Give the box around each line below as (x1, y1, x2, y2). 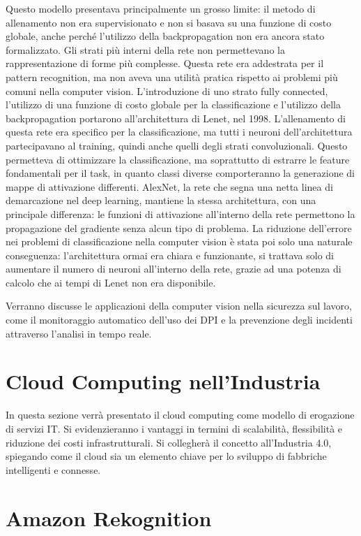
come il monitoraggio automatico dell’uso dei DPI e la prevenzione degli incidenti (6, 312, 353, 327)
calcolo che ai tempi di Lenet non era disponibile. (6, 275, 216, 289)
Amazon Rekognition (6, 503, 212, 532)
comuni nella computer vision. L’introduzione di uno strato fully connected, (6, 83, 328, 98)
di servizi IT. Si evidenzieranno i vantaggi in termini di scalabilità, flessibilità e (6, 421, 343, 435)
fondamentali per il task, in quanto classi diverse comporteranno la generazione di (6, 166, 355, 180)
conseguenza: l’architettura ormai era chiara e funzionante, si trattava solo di (6, 247, 335, 262)
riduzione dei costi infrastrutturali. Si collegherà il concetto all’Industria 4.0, (6, 435, 332, 449)
